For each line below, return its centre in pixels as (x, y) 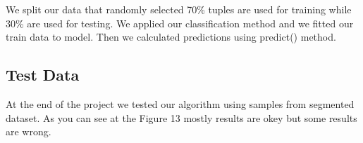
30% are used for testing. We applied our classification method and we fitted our (180, 23)
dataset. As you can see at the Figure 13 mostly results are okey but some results (181, 117)
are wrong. (29, 131)
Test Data (43, 75)
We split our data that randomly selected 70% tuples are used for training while (179, 9)
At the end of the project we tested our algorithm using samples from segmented (180, 103)
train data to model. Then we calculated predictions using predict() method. (171, 37)
